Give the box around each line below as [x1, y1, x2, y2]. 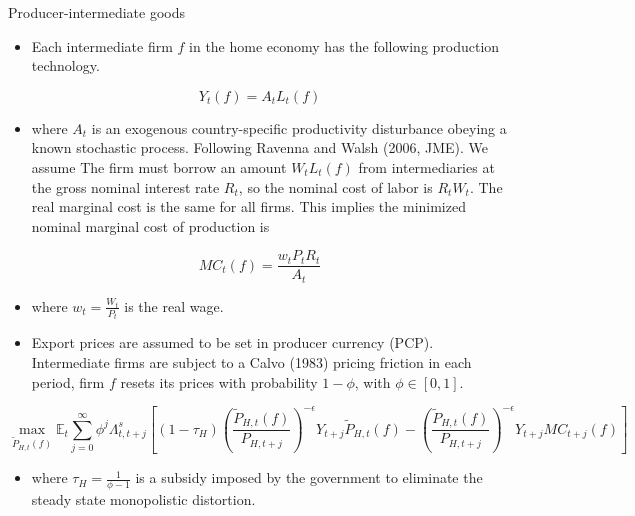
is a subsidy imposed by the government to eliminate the [135, 467, 483, 488]
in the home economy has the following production [189, 35, 500, 56]
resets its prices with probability [120, 371, 318, 392]
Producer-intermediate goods [8, 2, 185, 22]
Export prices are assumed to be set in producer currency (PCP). [31, 332, 434, 353]
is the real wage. [124, 295, 224, 316]
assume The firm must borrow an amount [31, 156, 287, 177]
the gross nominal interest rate [31, 176, 220, 197]
